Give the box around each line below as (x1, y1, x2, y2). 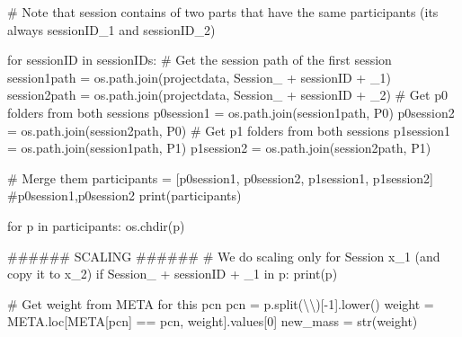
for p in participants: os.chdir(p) (7, 216, 185, 235)
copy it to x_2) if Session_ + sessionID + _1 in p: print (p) (7, 264, 338, 283)
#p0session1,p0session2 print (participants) (7, 186, 242, 205)
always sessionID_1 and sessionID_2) (7, 20, 216, 39)
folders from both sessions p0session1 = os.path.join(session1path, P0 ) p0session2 (7, 102, 455, 121)
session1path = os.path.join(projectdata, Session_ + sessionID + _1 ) (7, 67, 391, 86)
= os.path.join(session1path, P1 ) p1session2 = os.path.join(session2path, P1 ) (7, 138, 431, 157)
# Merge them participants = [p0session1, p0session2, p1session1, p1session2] (7, 168, 433, 187)
